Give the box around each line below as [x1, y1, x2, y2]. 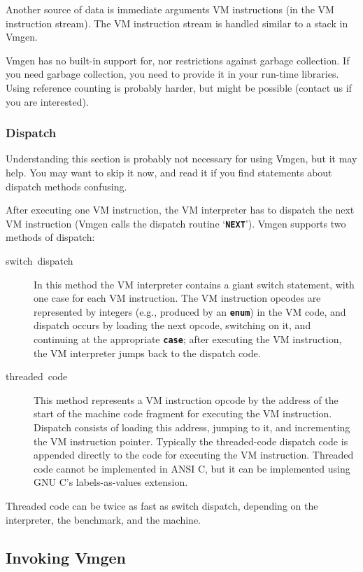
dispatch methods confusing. [6, 179, 127, 193]
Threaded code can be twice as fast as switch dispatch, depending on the [6, 498, 318, 513]
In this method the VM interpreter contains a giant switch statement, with [34, 277, 355, 291]
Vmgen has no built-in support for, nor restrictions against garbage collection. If [6, 53, 350, 67]
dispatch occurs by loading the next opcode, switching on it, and [34, 318, 311, 333]
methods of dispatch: [6, 230, 95, 244]
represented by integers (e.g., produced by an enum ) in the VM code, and [34, 304, 346, 319]
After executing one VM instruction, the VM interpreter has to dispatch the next [6, 202, 355, 217]
